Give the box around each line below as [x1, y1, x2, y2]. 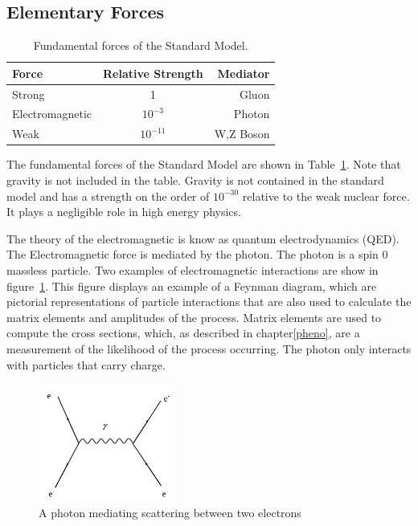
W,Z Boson [214, 125, 270, 142]
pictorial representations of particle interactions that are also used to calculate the [6, 293, 412, 310]
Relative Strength [103, 64, 203, 81]
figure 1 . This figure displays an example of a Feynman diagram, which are [6, 277, 377, 294]
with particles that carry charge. [6, 356, 166, 373]
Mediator [217, 64, 270, 81]
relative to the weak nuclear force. [242, 187, 410, 204]
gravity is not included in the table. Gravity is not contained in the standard [6, 172, 384, 189]
